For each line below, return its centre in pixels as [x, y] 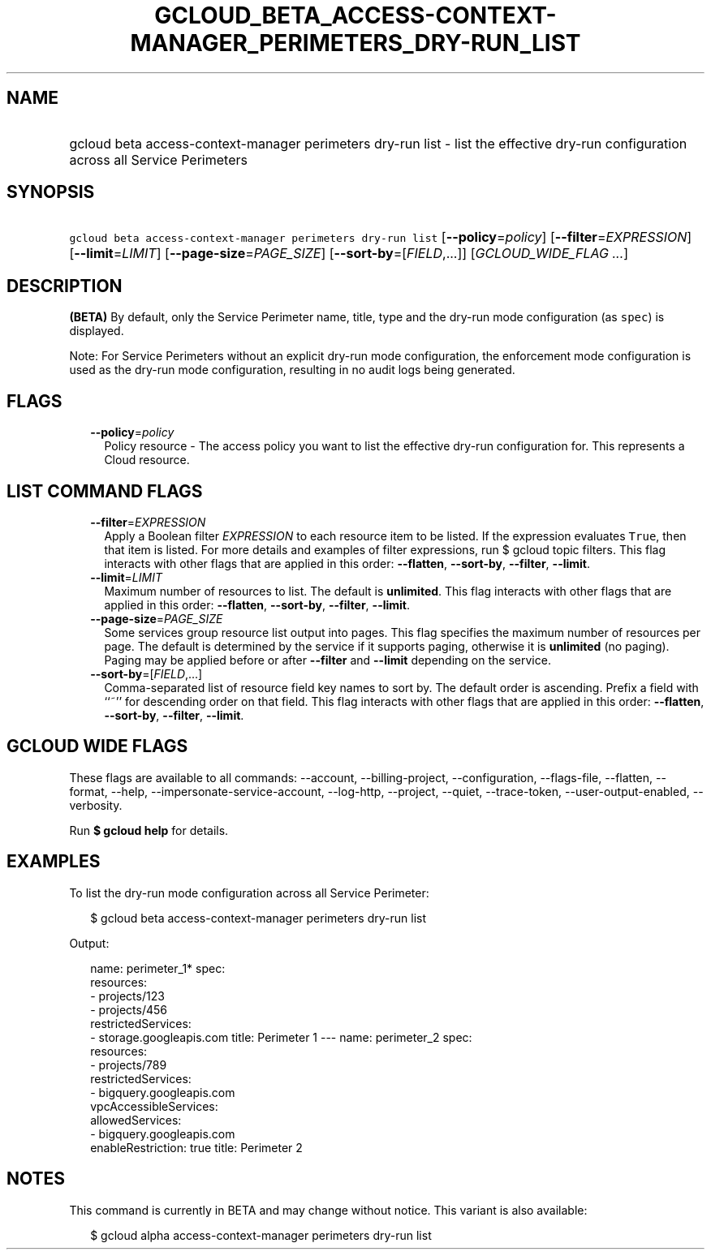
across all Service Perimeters [158, 159]
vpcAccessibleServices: [154, 1106]
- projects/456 [129, 1009]
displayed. [97, 331]
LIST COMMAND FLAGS [105, 491]
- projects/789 [129, 1065]
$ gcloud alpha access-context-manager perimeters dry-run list [261, 1235]
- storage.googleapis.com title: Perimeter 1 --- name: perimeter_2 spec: [281, 1037]
